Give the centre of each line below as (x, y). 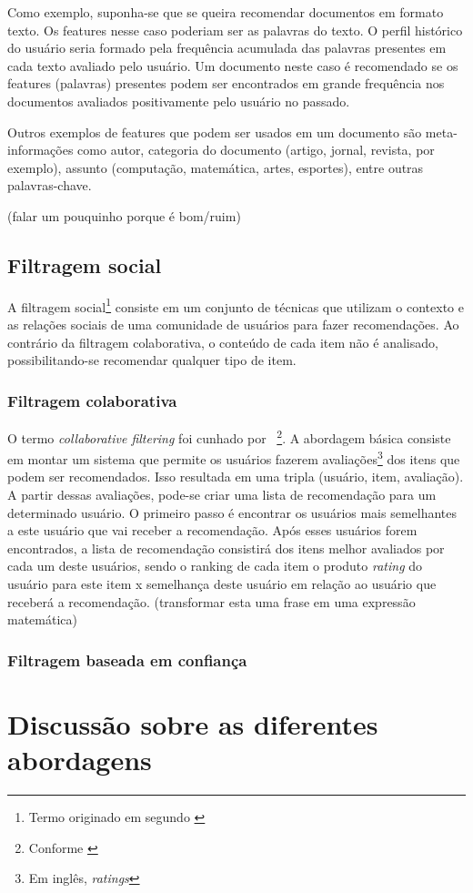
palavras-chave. (50, 185)
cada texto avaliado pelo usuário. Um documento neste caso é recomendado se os (233, 65)
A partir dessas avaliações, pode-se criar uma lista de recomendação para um (222, 495)
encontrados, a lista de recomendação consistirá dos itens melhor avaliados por (226, 548)
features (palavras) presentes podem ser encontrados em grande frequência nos (226, 83)
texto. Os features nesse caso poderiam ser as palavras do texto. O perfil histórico (235, 30)
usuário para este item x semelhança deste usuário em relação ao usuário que (222, 584)
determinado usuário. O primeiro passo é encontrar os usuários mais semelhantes (232, 512)
